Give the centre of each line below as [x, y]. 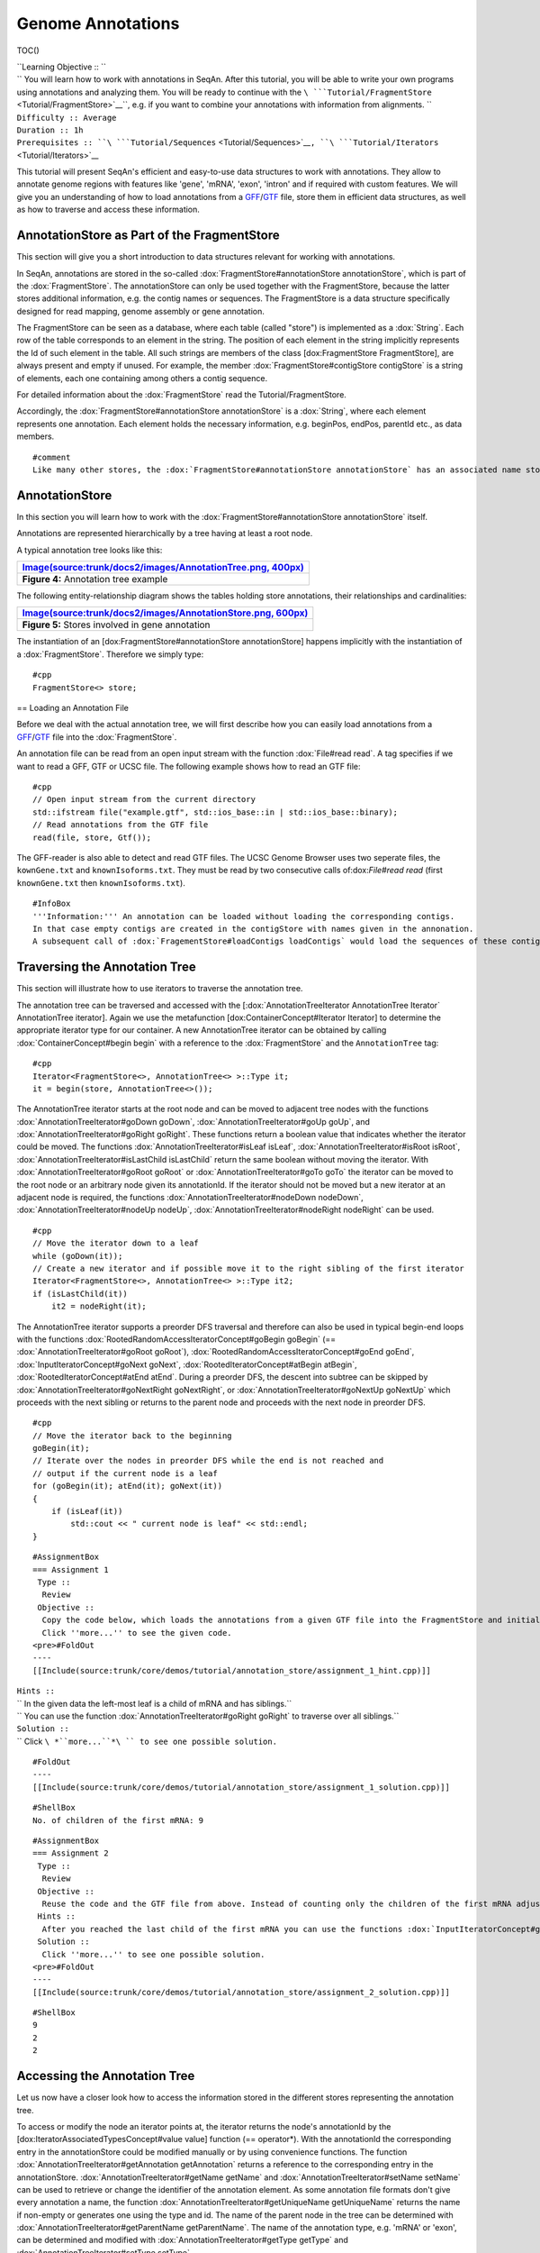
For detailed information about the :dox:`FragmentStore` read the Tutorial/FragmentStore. [181, 395]
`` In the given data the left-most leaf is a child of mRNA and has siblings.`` [154, 1703]
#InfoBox [52, 904]
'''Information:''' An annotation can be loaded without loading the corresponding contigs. [244, 916]
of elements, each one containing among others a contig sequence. [142, 378]
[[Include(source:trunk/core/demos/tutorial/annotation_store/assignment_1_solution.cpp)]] [241, 1787]
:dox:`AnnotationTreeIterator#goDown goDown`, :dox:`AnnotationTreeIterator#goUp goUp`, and [193, 1121]
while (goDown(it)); [78, 1256]
